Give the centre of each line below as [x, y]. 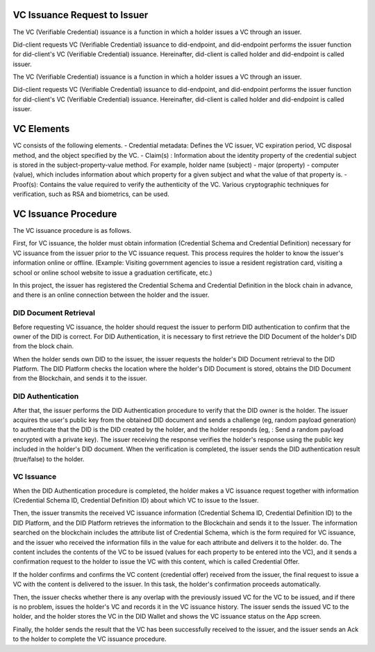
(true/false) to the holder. [49, 459]
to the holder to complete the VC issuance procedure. [90, 639]
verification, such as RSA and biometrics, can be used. [91, 194]
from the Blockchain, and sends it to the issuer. [80, 378]
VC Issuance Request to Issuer [81, 15]
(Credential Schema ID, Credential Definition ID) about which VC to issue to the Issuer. [136, 500]
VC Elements [41, 129]
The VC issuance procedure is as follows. [72, 231]
